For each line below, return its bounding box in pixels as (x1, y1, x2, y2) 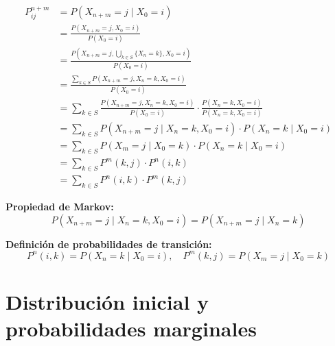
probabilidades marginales (5, 314, 257, 343)
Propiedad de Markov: (5, 199, 114, 214)
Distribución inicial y (5, 288, 209, 316)
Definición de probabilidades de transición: (5, 236, 212, 251)
